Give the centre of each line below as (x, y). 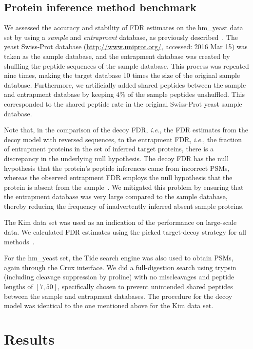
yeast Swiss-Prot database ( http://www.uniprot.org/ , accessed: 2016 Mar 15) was (126, 46)
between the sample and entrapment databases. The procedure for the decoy (118, 296)
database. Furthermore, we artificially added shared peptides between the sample (125, 84)
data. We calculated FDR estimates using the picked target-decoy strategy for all (125, 232)
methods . (19, 241)
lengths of (19, 286)
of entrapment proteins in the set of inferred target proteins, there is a (109, 149)
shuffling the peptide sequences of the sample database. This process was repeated (126, 65)
